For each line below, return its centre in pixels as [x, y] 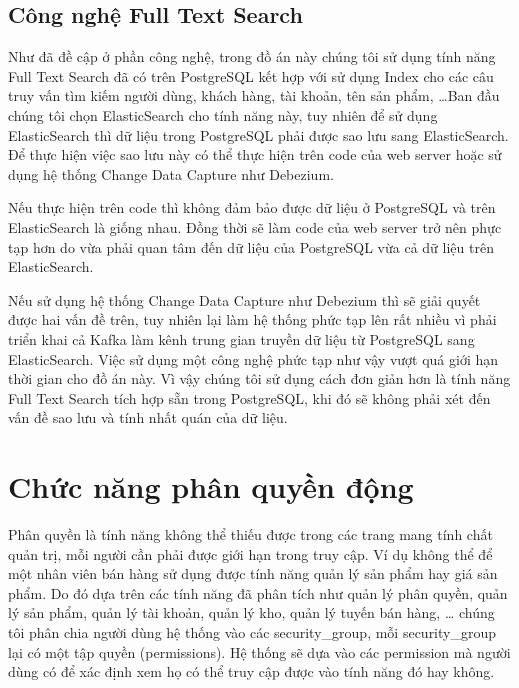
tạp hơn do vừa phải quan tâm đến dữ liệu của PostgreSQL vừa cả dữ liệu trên [251, 246]
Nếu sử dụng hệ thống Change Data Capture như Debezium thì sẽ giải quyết [244, 299]
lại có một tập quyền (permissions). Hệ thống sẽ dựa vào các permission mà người [259, 651]
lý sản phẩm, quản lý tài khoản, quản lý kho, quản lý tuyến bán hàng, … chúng [251, 612]
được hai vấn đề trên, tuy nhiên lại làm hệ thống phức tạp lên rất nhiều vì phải [252, 319]
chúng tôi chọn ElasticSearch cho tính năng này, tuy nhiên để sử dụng [223, 114]
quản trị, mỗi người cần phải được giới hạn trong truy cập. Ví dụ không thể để [250, 553]
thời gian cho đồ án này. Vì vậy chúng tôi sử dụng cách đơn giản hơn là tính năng [259, 378]
